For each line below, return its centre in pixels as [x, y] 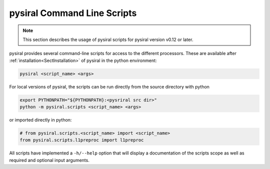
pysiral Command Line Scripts [73, 13]
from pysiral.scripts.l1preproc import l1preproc [82, 140]
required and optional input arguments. [49, 160]
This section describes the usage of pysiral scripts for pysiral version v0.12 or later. [108, 39]
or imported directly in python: [40, 120]
